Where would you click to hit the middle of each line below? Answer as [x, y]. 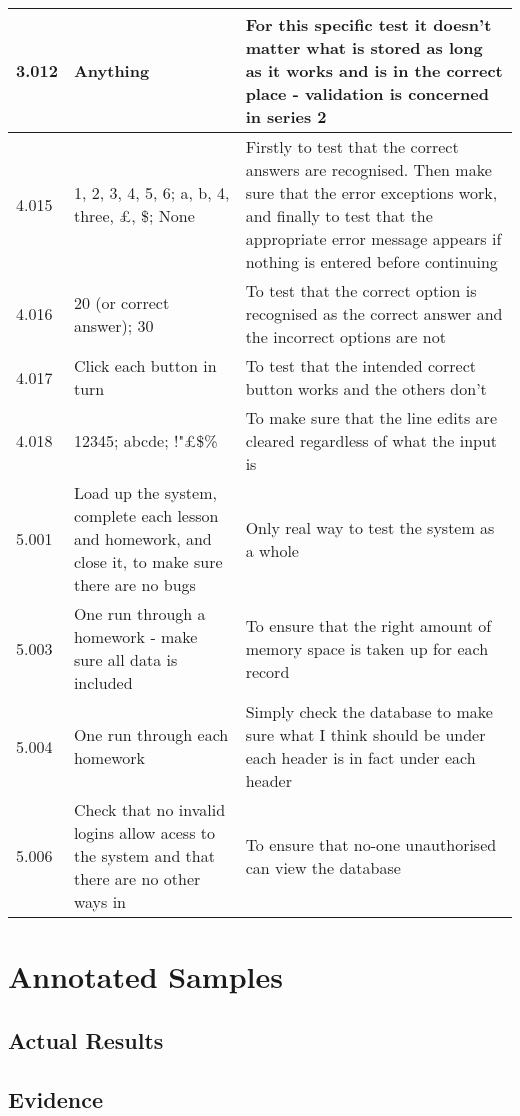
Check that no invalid [149, 809]
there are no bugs [134, 584]
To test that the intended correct [361, 365]
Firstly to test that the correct [352, 146]
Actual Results [86, 1039]
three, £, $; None [134, 215]
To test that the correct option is [361, 290]
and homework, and [142, 538]
